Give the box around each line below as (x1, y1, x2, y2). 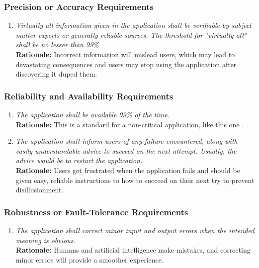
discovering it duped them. (15, 69, 97, 79)
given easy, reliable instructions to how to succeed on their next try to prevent (15, 175, 255, 185)
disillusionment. (15, 184, 64, 195)
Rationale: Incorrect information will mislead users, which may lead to (15, 49, 235, 59)
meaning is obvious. (15, 235, 76, 245)
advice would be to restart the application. (15, 155, 143, 166)
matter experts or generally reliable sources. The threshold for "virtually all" (15, 29, 247, 40)
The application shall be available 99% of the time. (15, 109, 170, 119)
